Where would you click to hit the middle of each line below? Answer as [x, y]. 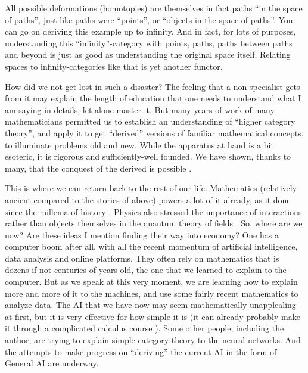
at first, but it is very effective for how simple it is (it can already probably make [153, 316]
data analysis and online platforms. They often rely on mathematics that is [142, 258]
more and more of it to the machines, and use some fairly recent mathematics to [152, 293]
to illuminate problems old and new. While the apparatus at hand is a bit [139, 144]
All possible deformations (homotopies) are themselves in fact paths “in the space [154, 8]
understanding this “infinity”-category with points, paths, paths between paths [149, 43]
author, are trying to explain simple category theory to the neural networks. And [153, 340]
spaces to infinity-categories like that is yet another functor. [114, 66]
